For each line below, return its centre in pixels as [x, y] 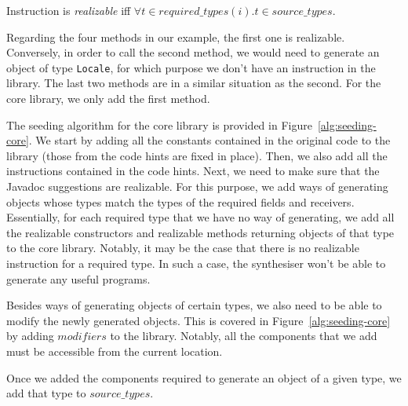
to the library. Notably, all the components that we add [244, 336]
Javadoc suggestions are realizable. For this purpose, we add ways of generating [197, 186]
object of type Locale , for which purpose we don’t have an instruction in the [191, 67]
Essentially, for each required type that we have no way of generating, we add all [200, 217]
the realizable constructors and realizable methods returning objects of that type [200, 232]
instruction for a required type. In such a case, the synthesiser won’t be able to [196, 263]
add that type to [46, 393]
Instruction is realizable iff [69, 10]
